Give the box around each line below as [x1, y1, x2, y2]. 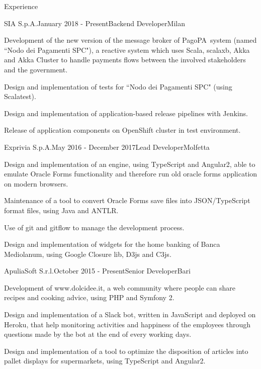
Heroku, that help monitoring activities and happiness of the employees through [4, 319, 251, 329]
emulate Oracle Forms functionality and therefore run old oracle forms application [4, 168, 257, 179]
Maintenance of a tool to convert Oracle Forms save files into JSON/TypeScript [4, 195, 250, 206]
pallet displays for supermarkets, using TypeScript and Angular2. [4, 355, 206, 366]
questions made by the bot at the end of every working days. [4, 329, 192, 339]
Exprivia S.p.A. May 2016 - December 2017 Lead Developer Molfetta [4, 141, 210, 152]
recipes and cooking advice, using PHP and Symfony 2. [4, 292, 175, 303]
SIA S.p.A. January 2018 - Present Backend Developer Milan [4, 18, 185, 28]
